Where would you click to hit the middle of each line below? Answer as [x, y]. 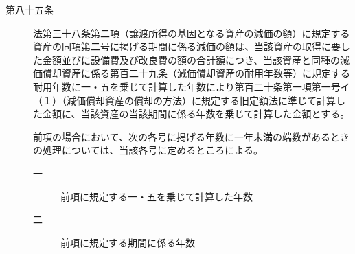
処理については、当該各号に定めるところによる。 [152, 150]
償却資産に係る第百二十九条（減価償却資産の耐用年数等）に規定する [196, 73]
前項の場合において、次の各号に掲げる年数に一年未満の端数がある [182, 136]
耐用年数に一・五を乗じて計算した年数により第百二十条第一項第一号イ [192, 86]
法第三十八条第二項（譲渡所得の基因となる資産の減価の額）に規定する [192, 33]
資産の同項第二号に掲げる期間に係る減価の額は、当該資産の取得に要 [187, 46]
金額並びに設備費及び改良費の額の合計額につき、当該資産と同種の [191, 59]
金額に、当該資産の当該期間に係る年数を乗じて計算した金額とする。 [196, 114]
